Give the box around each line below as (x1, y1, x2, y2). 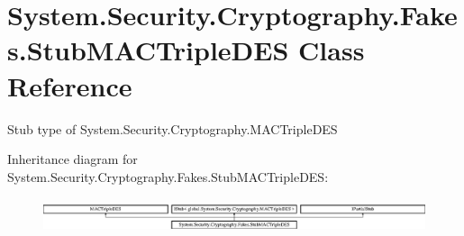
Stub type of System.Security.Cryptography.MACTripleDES (7, 119, 338, 138)
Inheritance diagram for (7, 150, 138, 168)
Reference (7, 67, 132, 104)
